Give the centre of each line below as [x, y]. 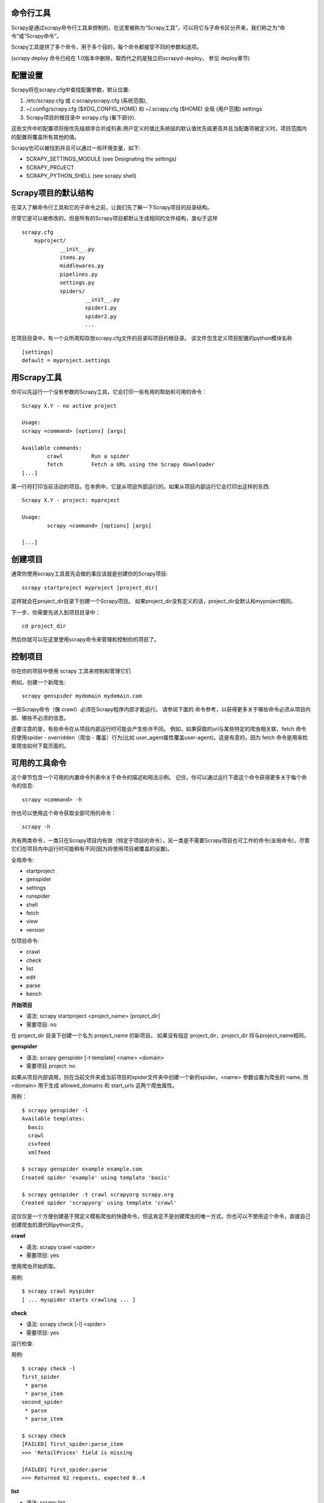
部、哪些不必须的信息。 [40, 718]
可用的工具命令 [39, 763]
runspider [38, 896]
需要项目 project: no [51, 1066]
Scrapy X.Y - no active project [69, 406]
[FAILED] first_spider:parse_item [72, 1444]
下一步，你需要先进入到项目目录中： [56, 612]
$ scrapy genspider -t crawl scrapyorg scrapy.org [98, 1194]
